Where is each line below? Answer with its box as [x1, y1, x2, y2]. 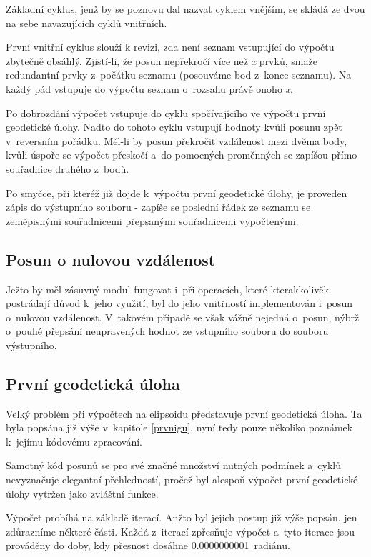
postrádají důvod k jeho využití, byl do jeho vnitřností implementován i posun [6, 296, 352, 311]
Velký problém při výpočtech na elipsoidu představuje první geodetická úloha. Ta [6, 406, 362, 421]
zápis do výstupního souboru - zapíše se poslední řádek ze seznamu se [6, 199, 311, 214]
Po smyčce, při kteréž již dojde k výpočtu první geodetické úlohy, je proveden [6, 185, 347, 200]
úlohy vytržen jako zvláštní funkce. [6, 486, 159, 501]
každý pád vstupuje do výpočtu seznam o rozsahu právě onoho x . [6, 81, 293, 96]
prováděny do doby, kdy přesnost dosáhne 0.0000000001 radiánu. [6, 538, 290, 553]
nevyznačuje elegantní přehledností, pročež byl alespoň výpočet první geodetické [6, 472, 358, 487]
